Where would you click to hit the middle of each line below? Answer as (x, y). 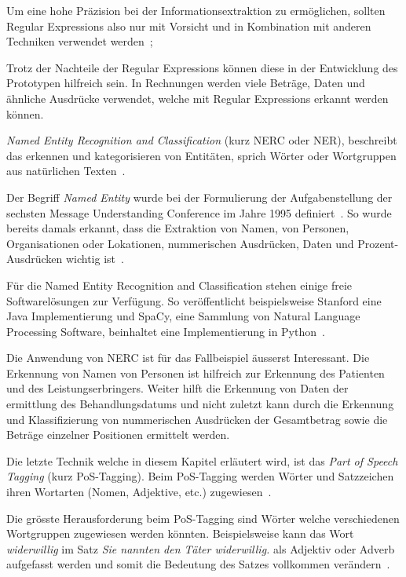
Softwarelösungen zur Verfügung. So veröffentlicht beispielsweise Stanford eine (194, 300)
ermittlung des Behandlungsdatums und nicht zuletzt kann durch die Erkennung (200, 404)
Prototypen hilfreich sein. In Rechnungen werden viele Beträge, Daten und (186, 83)
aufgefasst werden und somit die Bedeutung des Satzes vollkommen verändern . (198, 564)
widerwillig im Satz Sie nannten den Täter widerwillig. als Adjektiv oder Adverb (201, 548)
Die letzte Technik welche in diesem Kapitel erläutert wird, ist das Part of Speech (202, 460)
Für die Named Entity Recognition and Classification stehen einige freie (179, 285)
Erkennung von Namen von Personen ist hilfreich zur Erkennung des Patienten (196, 372)
